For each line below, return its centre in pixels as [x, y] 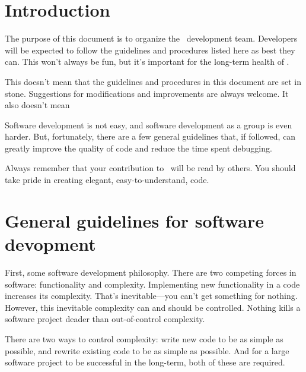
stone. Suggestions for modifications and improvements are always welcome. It [147, 93]
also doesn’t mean [37, 105]
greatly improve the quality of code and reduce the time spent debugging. [138, 148]
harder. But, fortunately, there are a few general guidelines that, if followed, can [150, 136]
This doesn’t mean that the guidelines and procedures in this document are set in [153, 81]
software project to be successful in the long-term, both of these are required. [145, 362]
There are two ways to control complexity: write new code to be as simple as [144, 338]
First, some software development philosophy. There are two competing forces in [151, 272]
